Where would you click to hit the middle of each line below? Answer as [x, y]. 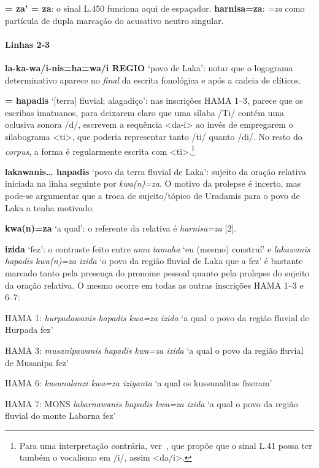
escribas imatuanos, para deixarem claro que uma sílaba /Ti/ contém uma [145, 112]
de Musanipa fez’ [37, 362]
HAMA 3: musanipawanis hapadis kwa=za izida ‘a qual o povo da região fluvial [154, 350]
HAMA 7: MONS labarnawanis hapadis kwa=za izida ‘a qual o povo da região [152, 403]
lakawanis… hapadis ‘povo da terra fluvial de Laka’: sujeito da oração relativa [156, 171]
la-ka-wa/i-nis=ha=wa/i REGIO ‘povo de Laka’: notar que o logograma [149, 67]
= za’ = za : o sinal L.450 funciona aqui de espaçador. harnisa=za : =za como [155, 8]
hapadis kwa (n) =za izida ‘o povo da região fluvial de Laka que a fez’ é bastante [154, 261]
